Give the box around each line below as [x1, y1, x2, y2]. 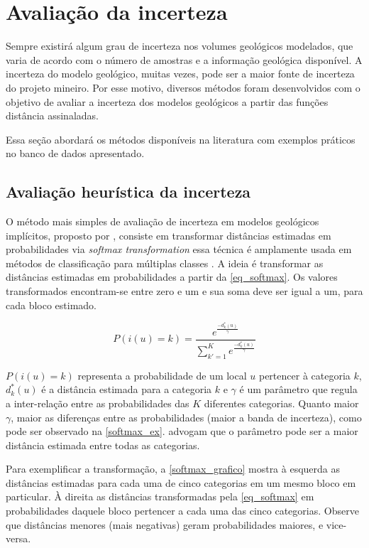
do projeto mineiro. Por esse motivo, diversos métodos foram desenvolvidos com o [6, 80, 360, 95]
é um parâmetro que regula [239, 382, 358, 397]
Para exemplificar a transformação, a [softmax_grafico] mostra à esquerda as [6, 461, 341, 476]
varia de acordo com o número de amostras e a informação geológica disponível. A [6, 52, 363, 67]
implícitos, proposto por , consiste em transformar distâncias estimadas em [6, 227, 331, 242]
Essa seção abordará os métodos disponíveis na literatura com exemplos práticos [6, 131, 356, 146]
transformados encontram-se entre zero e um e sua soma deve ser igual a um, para [6, 284, 363, 299]
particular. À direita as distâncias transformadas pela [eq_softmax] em [6, 489, 314, 504]
